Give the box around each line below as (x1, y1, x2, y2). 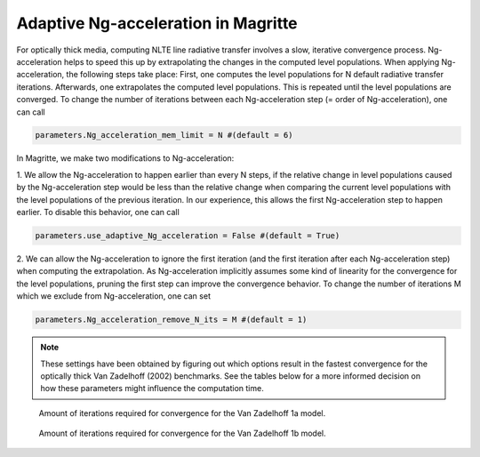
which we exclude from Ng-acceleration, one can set (16, 291, 211, 301)
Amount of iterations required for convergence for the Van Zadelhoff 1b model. (38, 428, 326, 439)
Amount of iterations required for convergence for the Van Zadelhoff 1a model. (38, 407, 326, 418)
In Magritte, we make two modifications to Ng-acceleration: (16, 153, 235, 164)
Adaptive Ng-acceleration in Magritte (16, 13, 298, 33)
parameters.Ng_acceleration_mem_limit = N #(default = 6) (35, 130, 293, 140)
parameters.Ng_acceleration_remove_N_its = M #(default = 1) (35, 315, 308, 325)
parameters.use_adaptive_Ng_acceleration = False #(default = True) (35, 231, 340, 241)
